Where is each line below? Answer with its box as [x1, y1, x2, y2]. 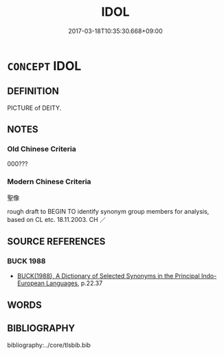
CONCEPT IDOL [7, 58, 82, 74]
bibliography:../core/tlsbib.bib [7, 341, 91, 349]
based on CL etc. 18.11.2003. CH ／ [7, 215, 107, 223]
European [16, 279, 45, 287]
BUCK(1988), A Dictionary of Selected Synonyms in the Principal [16, 272, 201, 280]
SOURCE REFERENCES [7, 236, 106, 247]
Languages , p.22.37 [45, 279, 103, 287]
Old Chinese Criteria [7, 144, 77, 154]
